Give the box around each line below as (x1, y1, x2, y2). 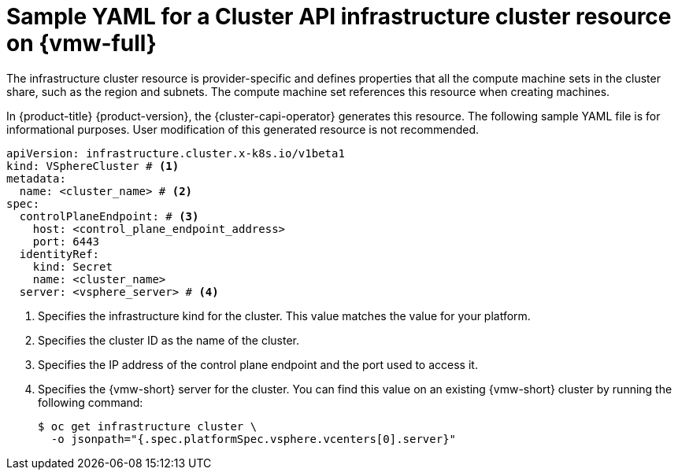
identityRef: (19, 247, 100, 260)
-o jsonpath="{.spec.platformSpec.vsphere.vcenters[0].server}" (50, 432, 457, 445)
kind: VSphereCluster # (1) (6, 159, 180, 172)
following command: (38, 395, 143, 409)
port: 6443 (32, 234, 100, 248)
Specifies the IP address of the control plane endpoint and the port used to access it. (38, 357, 478, 371)
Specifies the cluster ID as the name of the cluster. (38, 333, 300, 347)
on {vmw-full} (6, 30, 157, 57)
